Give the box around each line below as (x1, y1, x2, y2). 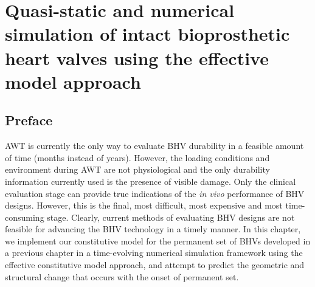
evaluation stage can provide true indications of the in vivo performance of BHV (5, 187, 305, 199)
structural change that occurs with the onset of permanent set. (5, 270, 239, 283)
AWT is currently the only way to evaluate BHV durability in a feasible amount (5, 139, 304, 152)
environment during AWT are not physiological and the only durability (5, 163, 270, 176)
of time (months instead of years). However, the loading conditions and (5, 151, 270, 164)
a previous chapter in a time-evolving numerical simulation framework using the (5, 246, 303, 259)
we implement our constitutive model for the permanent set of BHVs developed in (5, 234, 311, 247)
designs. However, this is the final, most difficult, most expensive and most (5, 199, 283, 212)
